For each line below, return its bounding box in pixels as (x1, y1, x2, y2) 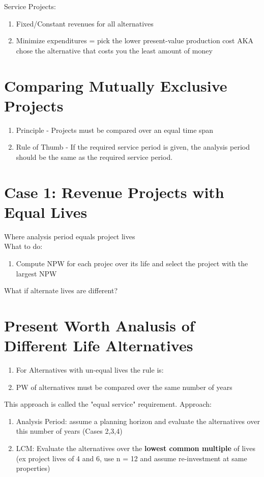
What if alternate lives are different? (4, 285, 118, 296)
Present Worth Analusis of (4, 315, 195, 335)
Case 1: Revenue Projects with (4, 181, 224, 202)
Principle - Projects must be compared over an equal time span (16, 124, 214, 135)
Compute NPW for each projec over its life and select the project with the (16, 258, 248, 268)
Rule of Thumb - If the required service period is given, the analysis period (16, 142, 250, 152)
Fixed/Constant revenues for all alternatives (16, 18, 154, 29)
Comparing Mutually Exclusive (4, 75, 227, 96)
